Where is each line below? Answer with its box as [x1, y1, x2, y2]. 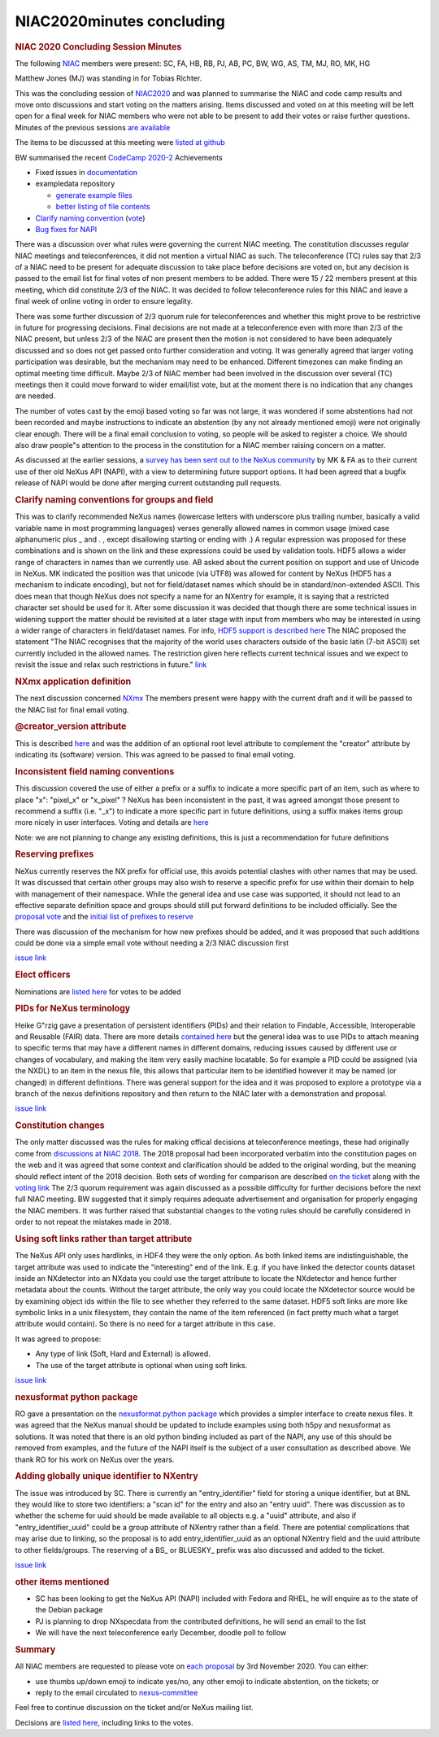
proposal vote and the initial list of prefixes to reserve [15, 912, 194, 922]
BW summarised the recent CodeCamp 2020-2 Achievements [15, 152, 223, 162]
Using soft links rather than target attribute [15, 1233, 193, 1244]
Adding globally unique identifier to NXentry [15, 1471, 198, 1482]
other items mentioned [15, 1576, 110, 1587]
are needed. [15, 391, 56, 401]
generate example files [55, 190, 133, 200]
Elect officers [15, 969, 71, 980]
